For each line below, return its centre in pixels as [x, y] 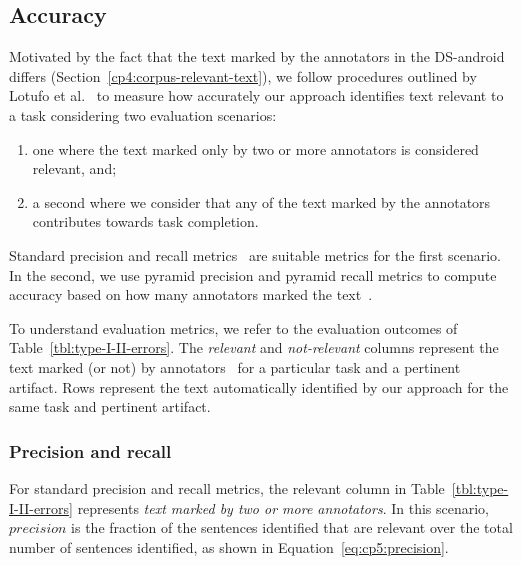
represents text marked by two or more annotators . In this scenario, [283, 507]
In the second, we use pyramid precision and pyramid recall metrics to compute [253, 274]
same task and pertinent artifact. [110, 406]
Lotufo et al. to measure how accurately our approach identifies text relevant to [256, 95]
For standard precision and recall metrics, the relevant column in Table [227, 487]
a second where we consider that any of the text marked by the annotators [261, 201]
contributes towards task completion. [145, 221]
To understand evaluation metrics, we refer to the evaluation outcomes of [233, 327]
